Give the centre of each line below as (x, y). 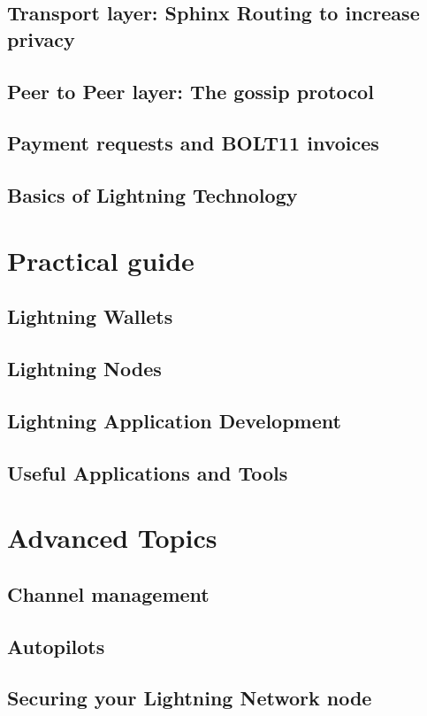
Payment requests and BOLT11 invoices (193, 143)
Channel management (108, 593)
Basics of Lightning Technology (152, 195)
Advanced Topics (112, 538)
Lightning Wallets (90, 316)
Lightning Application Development (174, 420)
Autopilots (56, 646)
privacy (41, 38)
